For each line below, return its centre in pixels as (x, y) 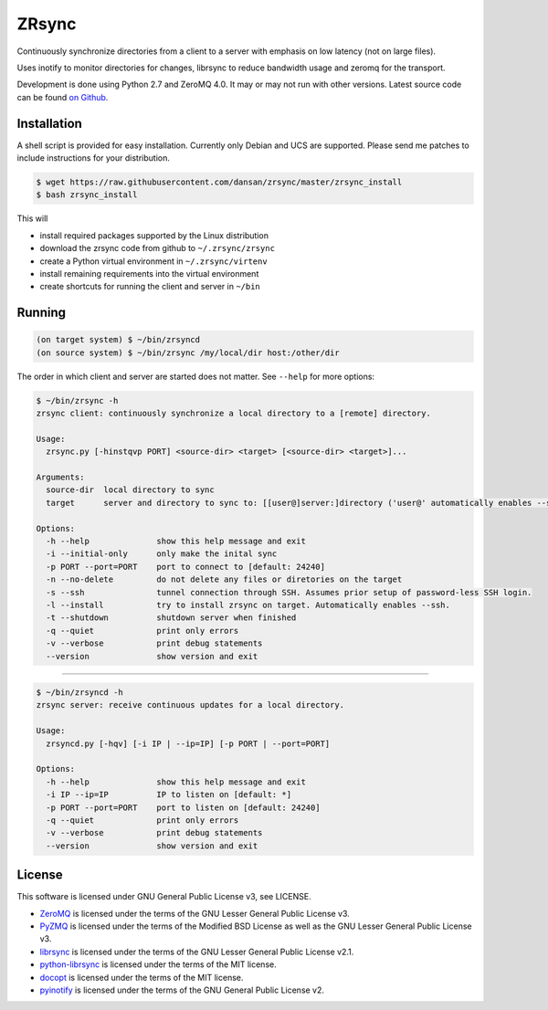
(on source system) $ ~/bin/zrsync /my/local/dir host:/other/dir (188, 352)
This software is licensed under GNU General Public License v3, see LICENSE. (164, 897)
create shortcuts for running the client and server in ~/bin (150, 287)
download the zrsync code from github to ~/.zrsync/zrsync (158, 248)
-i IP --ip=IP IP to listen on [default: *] (169, 795)
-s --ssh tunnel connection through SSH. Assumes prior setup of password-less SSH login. (289, 592)
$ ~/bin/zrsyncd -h (79, 693)
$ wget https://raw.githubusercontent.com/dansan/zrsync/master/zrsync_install (219, 182)
